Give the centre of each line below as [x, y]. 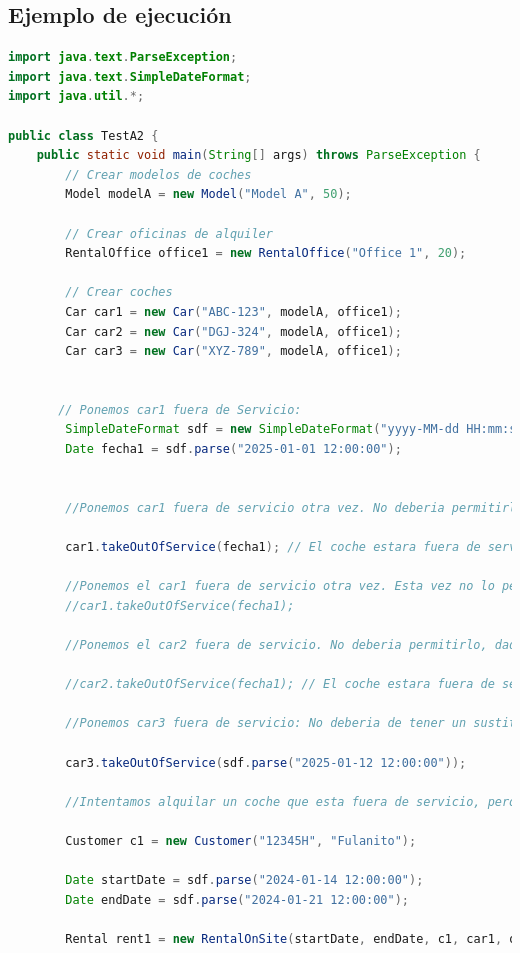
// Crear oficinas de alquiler [169, 233]
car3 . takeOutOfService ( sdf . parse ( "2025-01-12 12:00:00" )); [266, 762]
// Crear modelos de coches [158, 174]
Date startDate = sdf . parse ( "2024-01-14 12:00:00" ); [244, 880]
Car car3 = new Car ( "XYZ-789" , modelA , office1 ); [233, 351]
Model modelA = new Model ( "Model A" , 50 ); [208, 194]
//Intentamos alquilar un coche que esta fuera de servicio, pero [291, 801]
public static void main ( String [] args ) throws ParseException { [258, 155]
